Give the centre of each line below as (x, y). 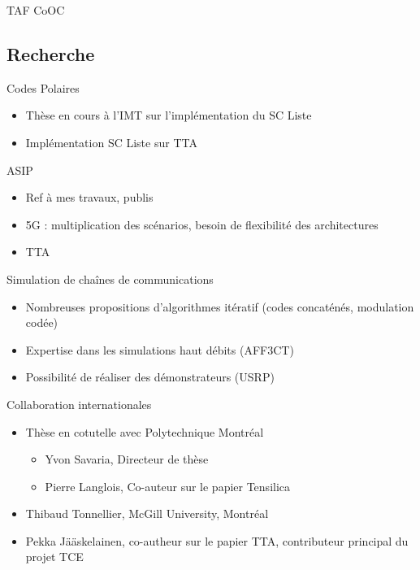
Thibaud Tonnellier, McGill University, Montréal (147, 513)
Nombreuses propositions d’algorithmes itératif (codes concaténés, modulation (220, 306)
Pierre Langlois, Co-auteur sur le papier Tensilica (168, 486)
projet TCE (54, 557)
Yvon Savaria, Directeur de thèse (127, 459)
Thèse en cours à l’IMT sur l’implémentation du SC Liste (169, 115)
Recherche (51, 53)
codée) (42, 322)
